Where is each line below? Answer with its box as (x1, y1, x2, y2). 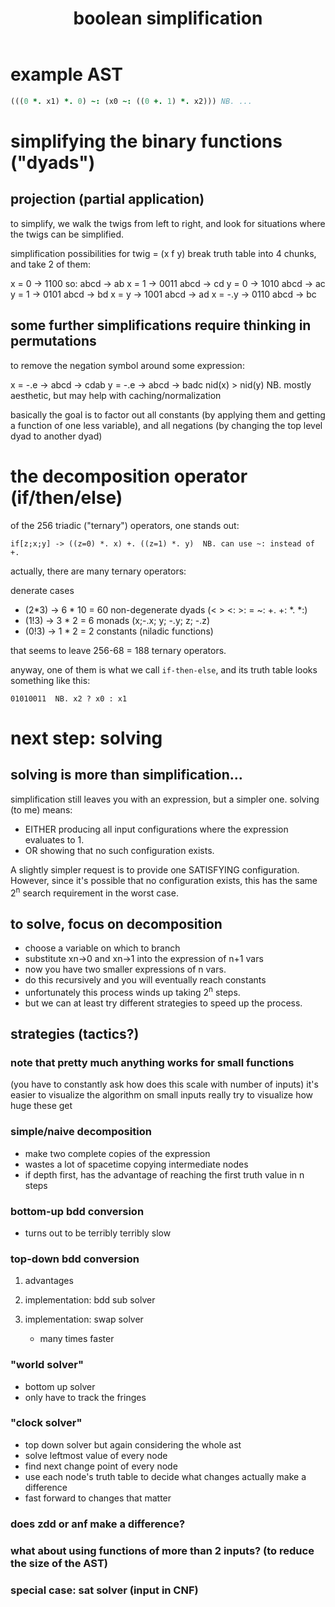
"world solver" (10, 1358, 85, 1372)
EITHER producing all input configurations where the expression (24, 823, 289, 835)
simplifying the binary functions (10, 130, 283, 152)
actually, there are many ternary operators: (10, 565, 187, 577)
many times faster (39, 1333, 115, 1345)
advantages (24, 1275, 74, 1287)
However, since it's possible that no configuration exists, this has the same (10, 874, 318, 886)
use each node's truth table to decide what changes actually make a (24, 1470, 307, 1482)
